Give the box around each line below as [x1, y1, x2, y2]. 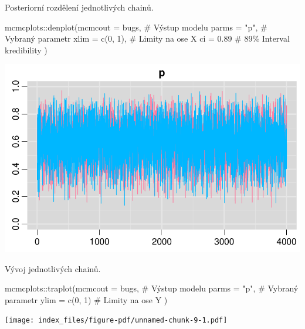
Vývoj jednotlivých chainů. [5, 262, 101, 274]
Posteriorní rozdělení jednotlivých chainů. [5, 1, 154, 13]
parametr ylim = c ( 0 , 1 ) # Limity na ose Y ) [5, 293, 168, 306]
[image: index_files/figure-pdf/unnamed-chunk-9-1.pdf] [5, 316, 228, 325]
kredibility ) [5, 43, 48, 56]
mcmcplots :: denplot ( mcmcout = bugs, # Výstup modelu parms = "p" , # [5, 21, 267, 33]
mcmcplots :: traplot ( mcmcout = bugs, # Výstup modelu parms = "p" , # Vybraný [5, 282, 299, 294]
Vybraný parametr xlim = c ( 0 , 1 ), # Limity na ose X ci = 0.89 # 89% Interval [5, 32, 290, 45]
